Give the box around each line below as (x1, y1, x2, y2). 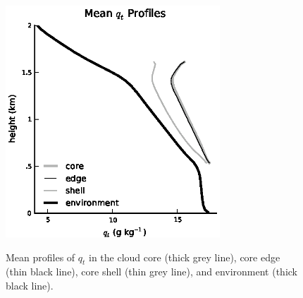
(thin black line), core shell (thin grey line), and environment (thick (6, 264, 298, 279)
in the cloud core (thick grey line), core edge (89, 249, 280, 264)
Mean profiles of (6, 249, 75, 264)
